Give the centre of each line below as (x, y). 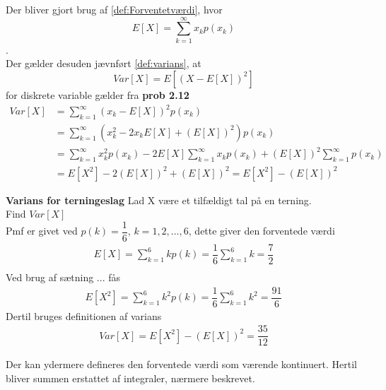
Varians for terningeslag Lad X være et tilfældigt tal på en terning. (159, 200)
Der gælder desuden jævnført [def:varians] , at (104, 63)
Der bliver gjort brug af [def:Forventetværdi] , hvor (114, 9)
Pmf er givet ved (42, 231)
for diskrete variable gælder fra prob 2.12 (98, 94)
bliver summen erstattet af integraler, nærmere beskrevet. (130, 378)
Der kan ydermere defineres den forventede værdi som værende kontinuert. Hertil (181, 364)
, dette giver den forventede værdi (262, 231)
